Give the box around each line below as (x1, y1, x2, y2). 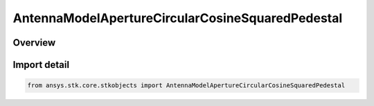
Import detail (12, 59, 69, 71)
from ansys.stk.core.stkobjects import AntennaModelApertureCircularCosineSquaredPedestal (27, 82, 346, 89)
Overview (12, 37, 56, 48)
